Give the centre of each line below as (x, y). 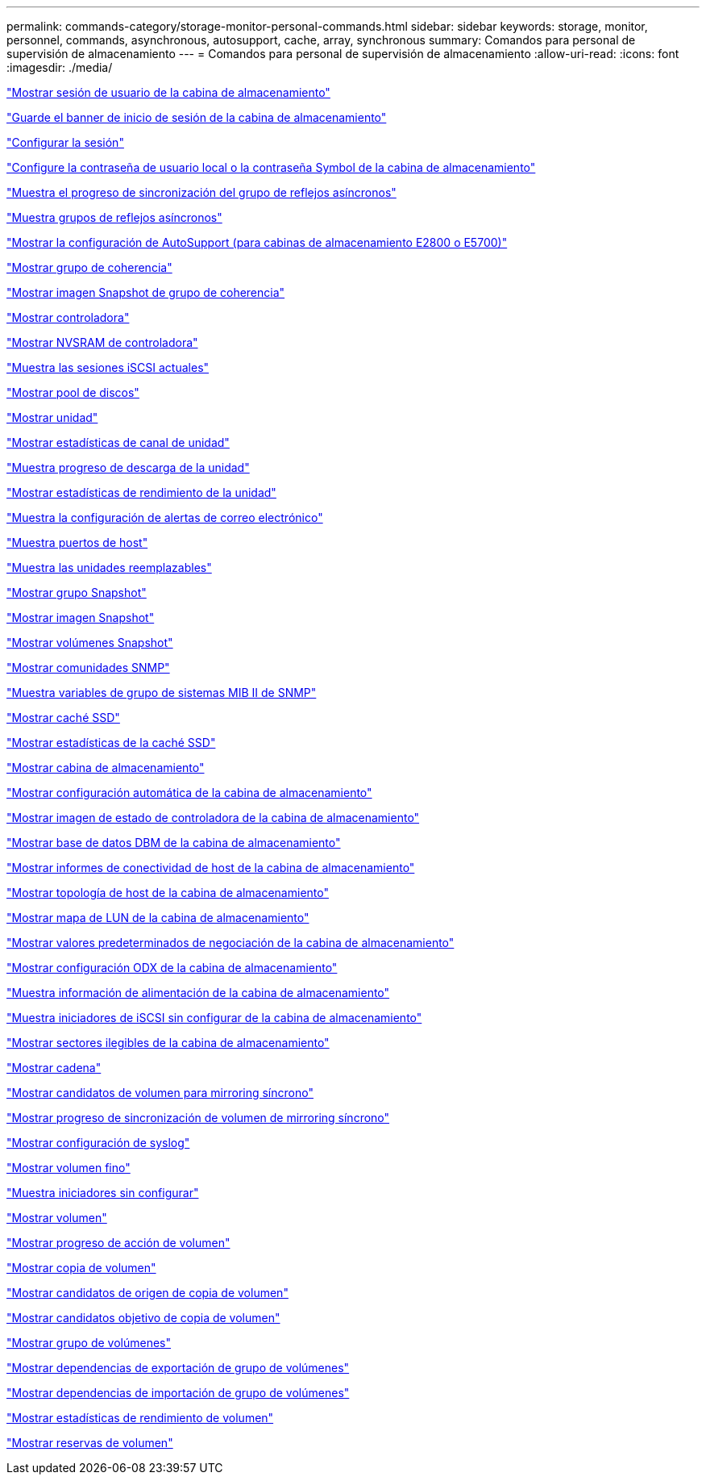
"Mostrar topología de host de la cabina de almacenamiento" (168, 893)
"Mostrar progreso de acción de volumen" (118, 1243)
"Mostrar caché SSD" (63, 718)
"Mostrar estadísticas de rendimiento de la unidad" (141, 492)
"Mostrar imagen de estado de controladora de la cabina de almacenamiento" (213, 818)
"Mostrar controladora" (68, 317)
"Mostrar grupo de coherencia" (89, 267)
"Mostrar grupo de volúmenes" (89, 1343)
